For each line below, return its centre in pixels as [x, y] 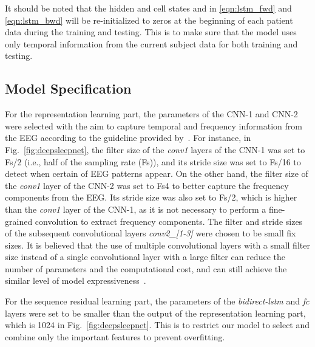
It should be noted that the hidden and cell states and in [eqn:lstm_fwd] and [148, 8]
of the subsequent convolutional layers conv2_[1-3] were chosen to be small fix [151, 233]
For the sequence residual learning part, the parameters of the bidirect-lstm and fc [157, 301]
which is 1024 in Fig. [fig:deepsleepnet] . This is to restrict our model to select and [157, 325]
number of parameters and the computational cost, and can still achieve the [146, 268]
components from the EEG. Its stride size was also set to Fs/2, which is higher [151, 197]
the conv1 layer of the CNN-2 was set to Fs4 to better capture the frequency [147, 185]
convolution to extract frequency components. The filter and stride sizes [169, 221]
